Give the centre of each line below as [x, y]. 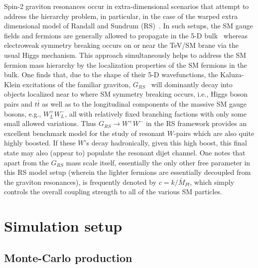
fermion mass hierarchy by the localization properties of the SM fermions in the [126, 65]
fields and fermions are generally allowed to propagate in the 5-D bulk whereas [126, 35]
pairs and [18, 103]
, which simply [212, 182]
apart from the [26, 162]
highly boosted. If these [40, 143]
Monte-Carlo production [68, 257]
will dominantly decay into [192, 84]
